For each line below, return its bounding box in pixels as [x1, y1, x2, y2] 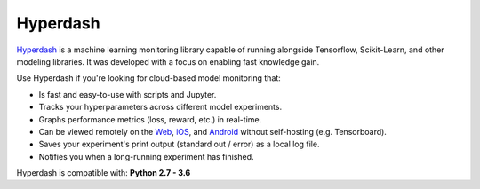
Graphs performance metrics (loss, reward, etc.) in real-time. [38, 114, 262, 124]
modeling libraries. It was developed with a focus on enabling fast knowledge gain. [16, 56, 320, 67]
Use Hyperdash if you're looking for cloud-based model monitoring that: [16, 73, 282, 83]
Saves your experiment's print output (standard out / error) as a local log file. [38, 138, 320, 150]
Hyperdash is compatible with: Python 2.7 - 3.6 [16, 168, 191, 178]
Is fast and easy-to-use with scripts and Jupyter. [38, 89, 217, 99]
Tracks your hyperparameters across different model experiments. [38, 102, 283, 113]
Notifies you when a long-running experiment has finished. [38, 151, 254, 161]
